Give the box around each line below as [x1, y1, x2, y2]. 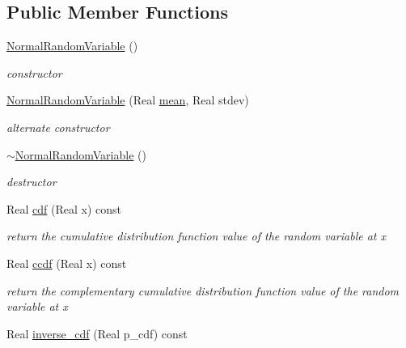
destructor [6, 173, 57, 190]
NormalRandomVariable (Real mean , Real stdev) [6, 91, 249, 108]
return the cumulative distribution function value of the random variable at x [6, 227, 387, 244]
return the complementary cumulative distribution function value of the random [6, 282, 400, 299]
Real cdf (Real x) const [6, 200, 122, 217]
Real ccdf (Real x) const [6, 254, 127, 271]
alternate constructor [6, 118, 110, 135]
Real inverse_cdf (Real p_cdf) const [6, 325, 188, 342]
